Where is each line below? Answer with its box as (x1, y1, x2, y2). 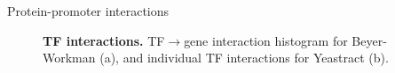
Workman (43, 48, 96, 67)
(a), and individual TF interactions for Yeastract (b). (99, 48, 389, 67)
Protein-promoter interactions (7, 2, 170, 19)
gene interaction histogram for (184, 31, 348, 49)
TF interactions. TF (43, 31, 165, 49)
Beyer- (352, 31, 387, 49)
